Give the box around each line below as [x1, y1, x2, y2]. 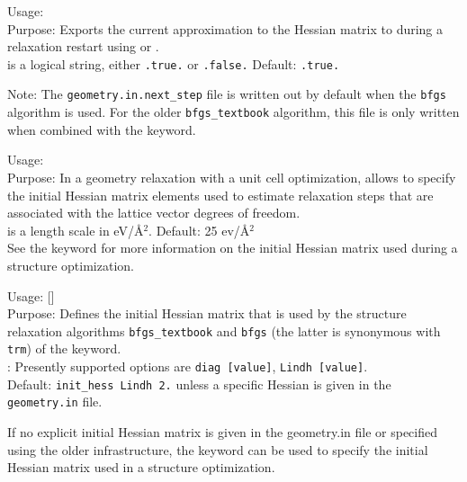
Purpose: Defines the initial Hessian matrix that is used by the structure [7, 304, 407, 323]
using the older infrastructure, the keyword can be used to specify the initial [7, 440, 428, 459]
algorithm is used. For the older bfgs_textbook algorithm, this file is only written [7, 103, 460, 121]
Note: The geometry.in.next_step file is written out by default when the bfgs [7, 85, 446, 103]
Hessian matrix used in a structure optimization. [7, 458, 275, 477]
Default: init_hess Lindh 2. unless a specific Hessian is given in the [7, 374, 391, 393]
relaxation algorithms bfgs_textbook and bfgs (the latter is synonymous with [7, 321, 441, 340]
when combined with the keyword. [7, 120, 196, 138]
